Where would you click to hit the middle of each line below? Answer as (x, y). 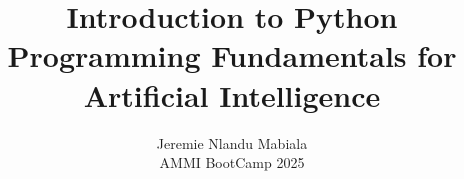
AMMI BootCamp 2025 (232, 162)
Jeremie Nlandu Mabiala (232, 142)
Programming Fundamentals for (232, 55)
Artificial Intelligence (232, 94)
